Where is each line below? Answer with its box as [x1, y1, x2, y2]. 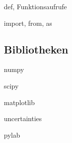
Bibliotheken [4, 41, 69, 56]
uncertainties [4, 113, 42, 124]
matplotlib [4, 97, 35, 107]
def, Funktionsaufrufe [4, 1, 67, 11]
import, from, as [4, 18, 52, 28]
